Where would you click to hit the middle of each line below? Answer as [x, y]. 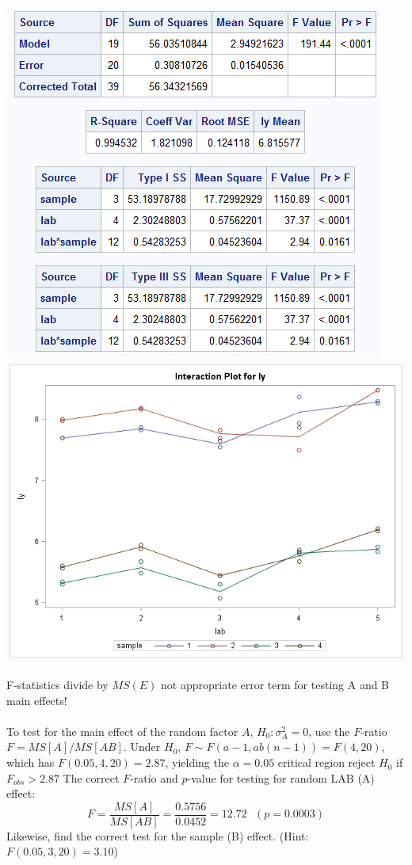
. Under [142, 747]
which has [31, 762]
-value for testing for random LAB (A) [281, 777]
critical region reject [326, 762]
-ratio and [154, 777]
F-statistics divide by [57, 685]
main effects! [37, 700]
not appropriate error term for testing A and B [275, 685]
